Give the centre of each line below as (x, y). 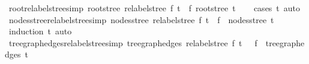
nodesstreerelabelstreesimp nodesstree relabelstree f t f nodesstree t (141, 19)
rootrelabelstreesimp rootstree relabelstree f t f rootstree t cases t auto (154, 8)
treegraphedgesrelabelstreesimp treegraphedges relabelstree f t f (133, 42)
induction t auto (40, 31)
